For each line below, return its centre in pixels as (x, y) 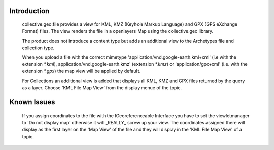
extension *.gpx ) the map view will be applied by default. (81, 71)
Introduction (29, 11)
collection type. (38, 48)
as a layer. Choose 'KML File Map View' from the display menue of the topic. (102, 88)
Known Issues (32, 102)
